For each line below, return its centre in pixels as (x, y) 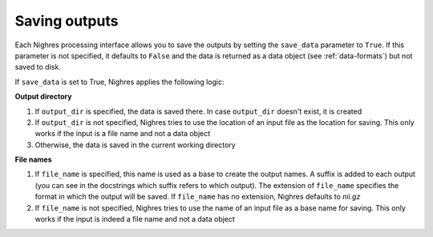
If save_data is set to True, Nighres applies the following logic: (119, 82)
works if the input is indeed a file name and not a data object (135, 219)
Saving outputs (67, 21)
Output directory (43, 97)
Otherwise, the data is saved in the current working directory (135, 145)
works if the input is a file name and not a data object (123, 134)
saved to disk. (38, 67)
